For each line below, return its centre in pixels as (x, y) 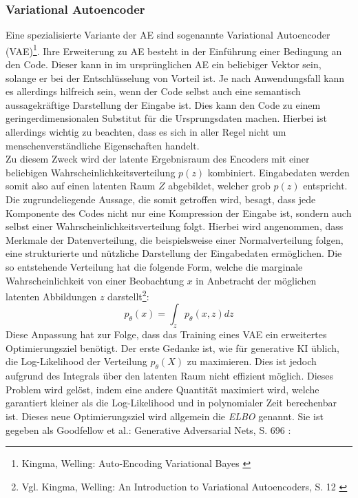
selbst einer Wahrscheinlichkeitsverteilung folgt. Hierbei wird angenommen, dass (175, 226)
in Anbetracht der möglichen (256, 280)
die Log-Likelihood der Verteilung (76, 361)
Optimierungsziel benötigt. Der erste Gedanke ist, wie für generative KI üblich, (172, 347)
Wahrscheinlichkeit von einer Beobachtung (95, 280)
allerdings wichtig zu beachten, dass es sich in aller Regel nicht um (146, 132)
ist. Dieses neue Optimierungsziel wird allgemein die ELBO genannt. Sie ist (165, 416)
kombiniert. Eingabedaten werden (278, 172)
